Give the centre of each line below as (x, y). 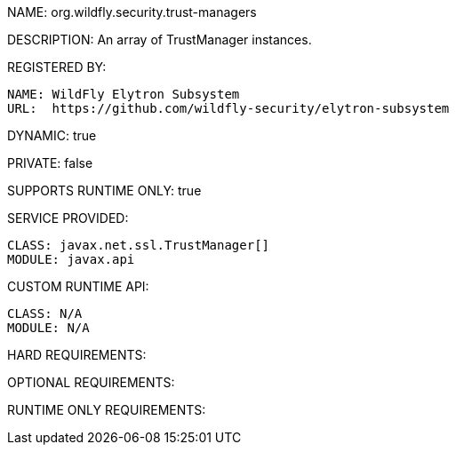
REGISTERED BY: (57, 67)
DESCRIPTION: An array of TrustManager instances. (160, 40)
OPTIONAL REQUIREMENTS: (91, 382)
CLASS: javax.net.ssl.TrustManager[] (139, 245)
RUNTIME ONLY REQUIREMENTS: (107, 410)
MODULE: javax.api (71, 259)
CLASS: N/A (45, 313)
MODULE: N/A (48, 328)
